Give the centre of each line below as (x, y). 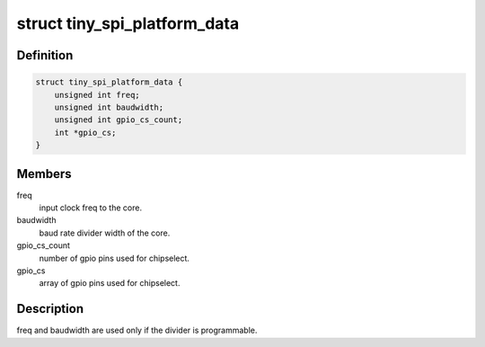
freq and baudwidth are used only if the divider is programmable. (137, 330)
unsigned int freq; (97, 95)
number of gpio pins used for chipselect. (115, 258)
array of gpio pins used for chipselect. (110, 283)
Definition (45, 55)
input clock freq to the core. (91, 208)
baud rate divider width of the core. (105, 233)
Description (50, 309)
